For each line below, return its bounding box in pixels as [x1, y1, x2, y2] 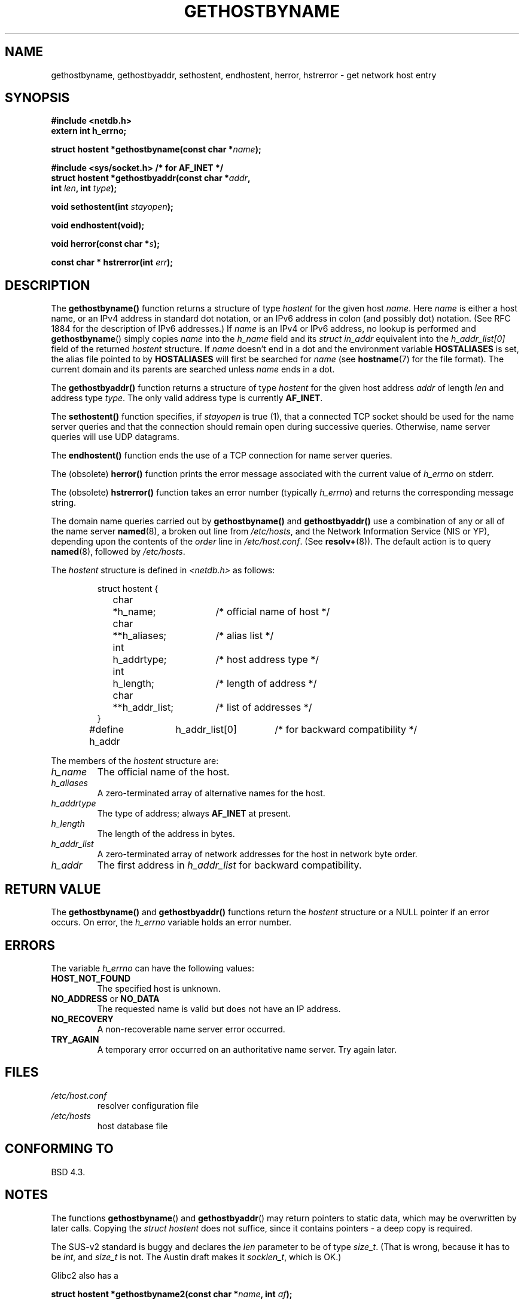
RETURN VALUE [5, 881, 101, 897]
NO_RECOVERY [51, 1013, 114, 1024]
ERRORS [5, 937, 56, 953]
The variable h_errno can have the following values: [51, 962, 254, 973]
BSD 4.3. [51, 1166, 86, 1177]
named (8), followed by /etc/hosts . [51, 546, 185, 557]
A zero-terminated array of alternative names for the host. [97, 788, 325, 799]
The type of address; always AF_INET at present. [97, 808, 291, 819]
